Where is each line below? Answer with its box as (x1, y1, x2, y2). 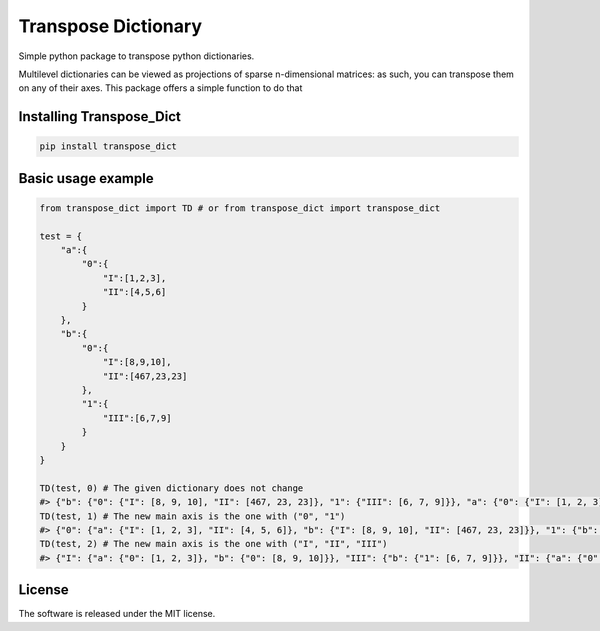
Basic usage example (18, 170, 154, 187)
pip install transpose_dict (39, 141, 177, 152)
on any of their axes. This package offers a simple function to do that (18, 82, 303, 94)
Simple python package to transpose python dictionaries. (18, 50, 255, 62)
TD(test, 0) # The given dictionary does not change (39, 482, 304, 494)
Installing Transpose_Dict (18, 108, 182, 125)
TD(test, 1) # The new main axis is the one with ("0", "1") (39, 510, 346, 522)
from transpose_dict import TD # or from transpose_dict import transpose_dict (39, 202, 441, 214)
